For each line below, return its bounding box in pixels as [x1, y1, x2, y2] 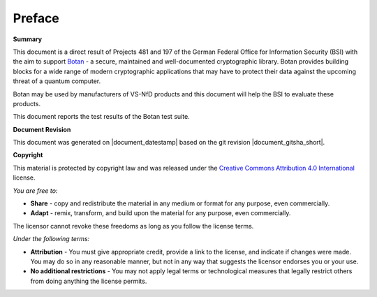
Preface [13, 10, 59, 26]
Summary [13, 35, 42, 43]
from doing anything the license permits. [30, 277, 147, 285]
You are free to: [13, 186, 58, 195]
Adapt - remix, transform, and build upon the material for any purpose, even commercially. [30, 209, 291, 217]
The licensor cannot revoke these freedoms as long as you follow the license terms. [13, 222, 254, 230]
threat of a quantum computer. [13, 77, 101, 85]
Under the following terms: [13, 235, 90, 243]
